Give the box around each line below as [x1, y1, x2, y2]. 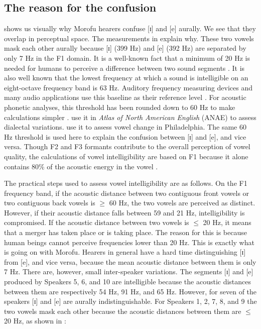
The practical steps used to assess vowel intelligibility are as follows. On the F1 [4, 178, 247, 188]
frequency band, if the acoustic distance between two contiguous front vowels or [4, 187, 249, 198]
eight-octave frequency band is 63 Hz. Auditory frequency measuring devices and [4, 82, 253, 92]
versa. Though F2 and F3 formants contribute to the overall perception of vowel [4, 141, 250, 152]
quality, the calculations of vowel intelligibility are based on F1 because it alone [4, 151, 248, 161]
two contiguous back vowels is [4, 197, 95, 208]
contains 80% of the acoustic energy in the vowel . [4, 161, 158, 171]
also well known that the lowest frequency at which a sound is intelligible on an [4, 72, 248, 83]
